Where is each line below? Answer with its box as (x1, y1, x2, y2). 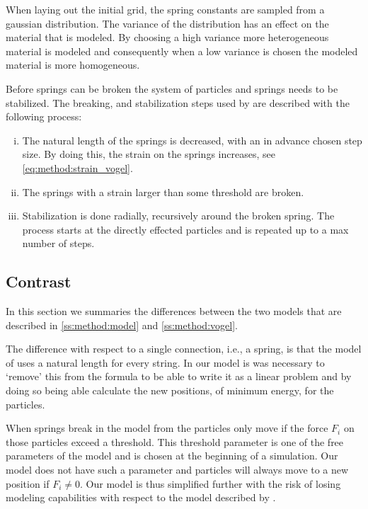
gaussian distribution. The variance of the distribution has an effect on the (6, 16, 329, 30)
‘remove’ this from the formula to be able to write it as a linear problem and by (6, 369, 352, 384)
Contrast (6, 270, 71, 292)
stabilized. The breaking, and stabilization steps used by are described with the (6, 95, 350, 110)
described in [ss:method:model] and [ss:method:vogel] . (6, 317, 238, 332)
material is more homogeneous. (6, 57, 140, 72)
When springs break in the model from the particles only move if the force (6, 421, 328, 435)
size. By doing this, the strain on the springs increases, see (22, 147, 275, 161)
